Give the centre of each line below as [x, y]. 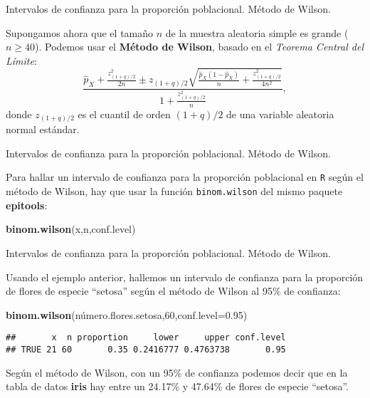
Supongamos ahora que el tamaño [80, 32]
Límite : [21, 60]
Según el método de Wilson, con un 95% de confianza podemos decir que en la [177, 372]
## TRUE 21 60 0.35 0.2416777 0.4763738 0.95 [146, 349]
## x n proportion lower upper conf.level [146, 338]
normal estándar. [43, 129]
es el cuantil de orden [124, 114]
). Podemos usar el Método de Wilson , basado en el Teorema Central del [199, 47]
